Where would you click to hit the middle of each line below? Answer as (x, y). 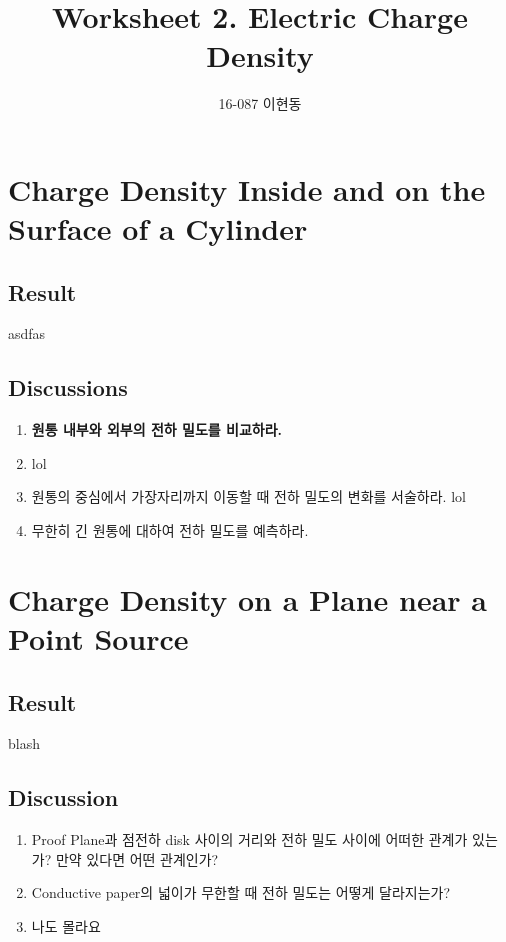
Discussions (68, 387)
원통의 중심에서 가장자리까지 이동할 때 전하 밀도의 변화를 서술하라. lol (248, 496)
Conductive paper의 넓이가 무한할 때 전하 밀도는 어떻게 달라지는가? (241, 892)
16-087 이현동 (260, 103)
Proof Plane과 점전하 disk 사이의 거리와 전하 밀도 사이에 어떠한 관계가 (249, 839)
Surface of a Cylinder (158, 228)
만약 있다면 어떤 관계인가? (137, 858)
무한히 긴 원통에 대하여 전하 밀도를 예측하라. (170, 530)
